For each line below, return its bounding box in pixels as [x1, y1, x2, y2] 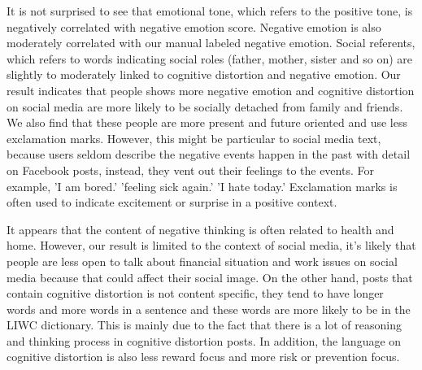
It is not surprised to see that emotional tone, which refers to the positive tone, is [7, 2, 413, 19]
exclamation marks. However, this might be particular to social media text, [7, 129, 381, 146]
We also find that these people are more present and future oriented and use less [7, 114, 407, 131]
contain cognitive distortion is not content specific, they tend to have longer [7, 285, 384, 302]
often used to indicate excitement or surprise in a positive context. [7, 194, 337, 211]
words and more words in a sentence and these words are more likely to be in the [7, 300, 411, 317]
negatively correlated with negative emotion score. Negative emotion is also [7, 18, 381, 35]
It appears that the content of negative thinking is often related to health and [7, 220, 394, 237]
